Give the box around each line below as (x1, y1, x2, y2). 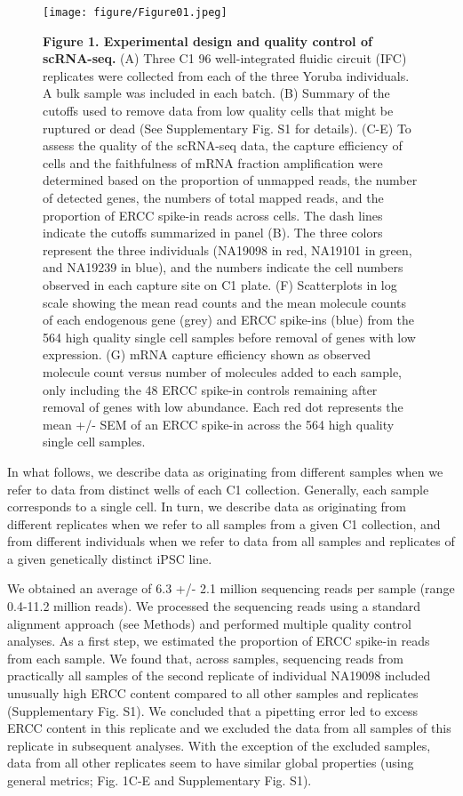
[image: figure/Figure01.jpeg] (43, 6, 228, 19)
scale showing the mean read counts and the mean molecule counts (43, 293, 407, 311)
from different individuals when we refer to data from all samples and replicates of (7, 532, 455, 551)
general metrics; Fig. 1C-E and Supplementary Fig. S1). (7, 771, 312, 789)
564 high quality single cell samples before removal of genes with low (43, 327, 416, 346)
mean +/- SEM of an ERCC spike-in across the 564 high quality (43, 414, 395, 433)
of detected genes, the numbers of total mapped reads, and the (43, 189, 384, 206)
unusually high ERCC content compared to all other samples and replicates (7, 684, 419, 703)
